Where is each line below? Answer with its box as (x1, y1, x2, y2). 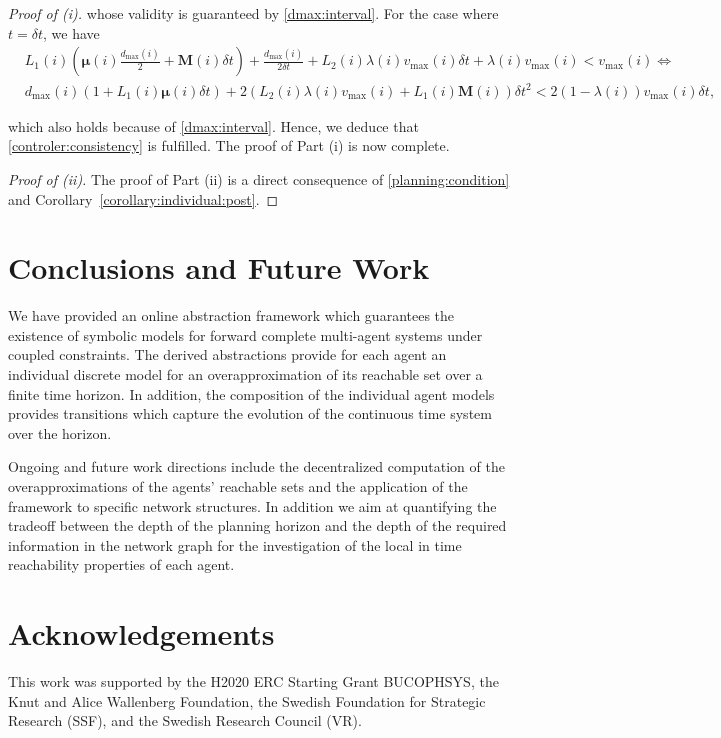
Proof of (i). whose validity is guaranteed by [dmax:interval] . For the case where (8, 3, 499, 23)
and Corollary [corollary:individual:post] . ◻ (8, 188, 279, 209)
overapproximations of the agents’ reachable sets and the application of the (8, 476, 468, 496)
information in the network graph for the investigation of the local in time (8, 534, 462, 555)
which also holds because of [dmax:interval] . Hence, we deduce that (8, 115, 419, 136)
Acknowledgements (8, 613, 275, 654)
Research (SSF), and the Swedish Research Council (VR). (8, 710, 362, 731)
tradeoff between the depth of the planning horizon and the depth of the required (8, 515, 507, 536)
